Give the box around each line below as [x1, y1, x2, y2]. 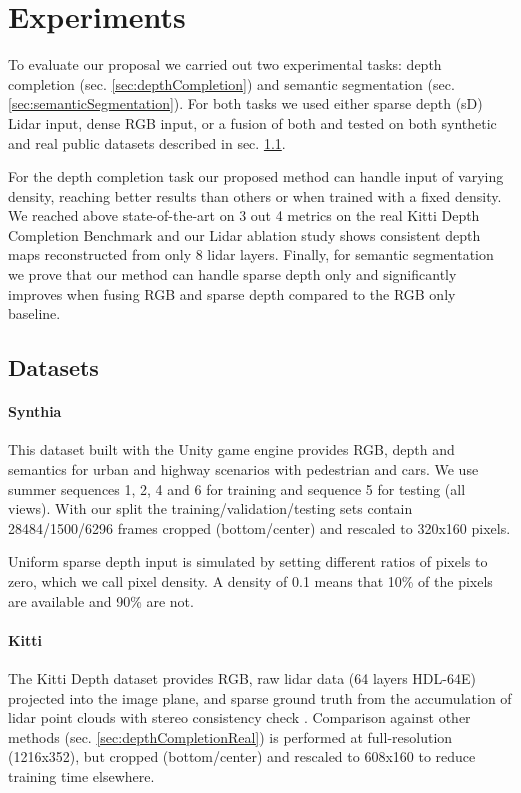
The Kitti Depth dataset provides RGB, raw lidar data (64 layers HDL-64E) [8, 667, 476, 688]
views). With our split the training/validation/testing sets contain [8, 498, 413, 519]
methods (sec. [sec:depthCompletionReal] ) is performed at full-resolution [8, 726, 453, 747]
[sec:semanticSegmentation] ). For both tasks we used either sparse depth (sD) [8, 93, 483, 114]
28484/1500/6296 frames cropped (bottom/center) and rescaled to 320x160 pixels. [8, 517, 511, 538]
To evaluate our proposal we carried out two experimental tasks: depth [8, 54, 442, 75]
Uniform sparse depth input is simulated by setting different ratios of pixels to [8, 551, 488, 572]
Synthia [8, 401, 62, 422]
